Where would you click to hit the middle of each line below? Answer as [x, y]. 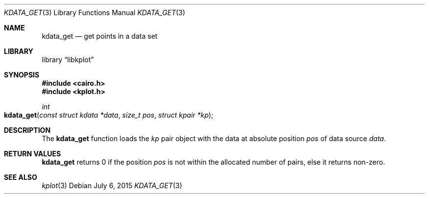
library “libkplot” [68, 60]
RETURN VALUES [33, 154]
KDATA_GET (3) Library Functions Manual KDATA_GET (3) [95, 12]
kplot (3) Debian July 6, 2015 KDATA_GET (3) [112, 186]
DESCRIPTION [27, 130]
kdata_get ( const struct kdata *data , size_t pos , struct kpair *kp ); [109, 115]
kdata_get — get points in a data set [100, 36]
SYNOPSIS [22, 75]
